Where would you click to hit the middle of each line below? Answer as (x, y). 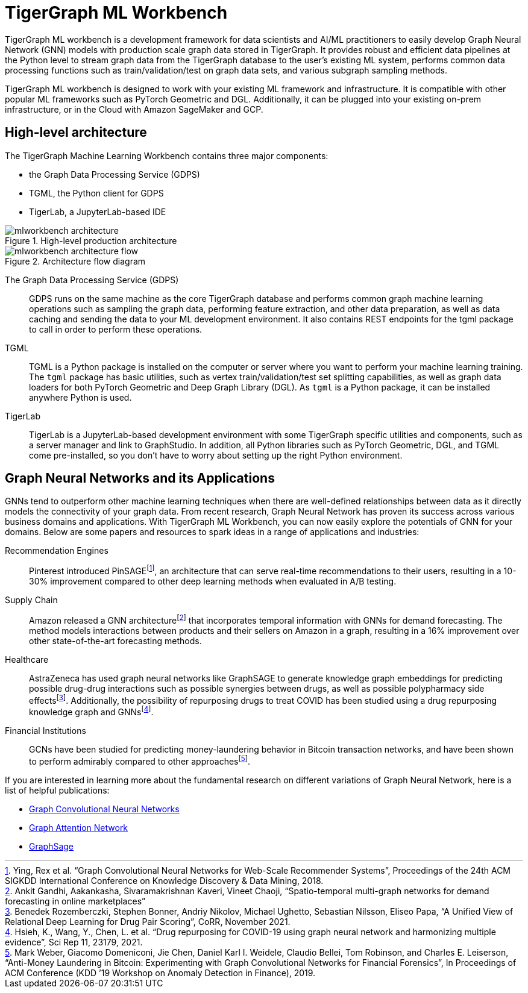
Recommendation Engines (57, 551)
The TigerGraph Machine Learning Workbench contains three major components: (167, 155)
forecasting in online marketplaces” (75, 901)
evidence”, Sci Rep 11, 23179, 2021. (74, 942)
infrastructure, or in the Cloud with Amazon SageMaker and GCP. (134, 109)
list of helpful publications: (57, 790)
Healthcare (27, 659)
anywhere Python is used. (80, 397)
